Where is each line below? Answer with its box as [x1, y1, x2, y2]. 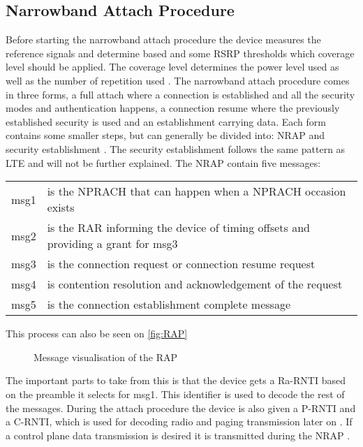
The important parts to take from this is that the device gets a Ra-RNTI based [6, 373, 346, 388]
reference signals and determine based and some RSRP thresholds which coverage [6, 45, 355, 60]
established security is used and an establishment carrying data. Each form [6, 114, 327, 129]
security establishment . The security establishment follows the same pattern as [6, 141, 346, 156]
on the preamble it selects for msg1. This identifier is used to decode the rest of [6, 386, 345, 401]
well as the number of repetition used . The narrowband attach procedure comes [6, 73, 350, 87]
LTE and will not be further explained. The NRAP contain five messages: [6, 155, 321, 170]
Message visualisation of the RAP [34, 349, 178, 364]
